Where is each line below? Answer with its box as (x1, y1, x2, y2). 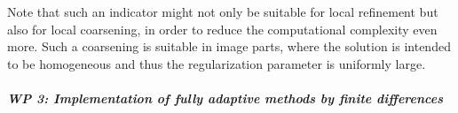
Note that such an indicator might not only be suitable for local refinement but (7, 3, 438, 20)
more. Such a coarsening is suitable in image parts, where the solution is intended (7, 37, 451, 56)
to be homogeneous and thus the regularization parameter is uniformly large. (7, 54, 426, 72)
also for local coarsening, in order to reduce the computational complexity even (7, 19, 438, 38)
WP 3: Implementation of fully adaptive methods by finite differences (7, 88, 443, 107)
